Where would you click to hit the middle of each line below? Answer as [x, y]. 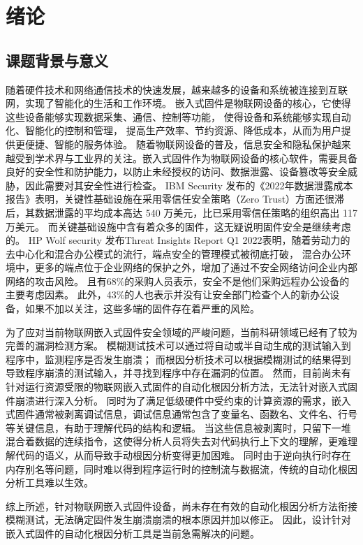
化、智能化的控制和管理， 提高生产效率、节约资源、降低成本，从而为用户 [173, 130]
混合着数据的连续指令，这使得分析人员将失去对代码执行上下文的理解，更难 [177, 441]
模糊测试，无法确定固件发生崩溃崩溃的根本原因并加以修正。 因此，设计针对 [178, 519]
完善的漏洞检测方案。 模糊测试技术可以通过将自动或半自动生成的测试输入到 [178, 346]
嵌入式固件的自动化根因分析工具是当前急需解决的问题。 [133, 533]
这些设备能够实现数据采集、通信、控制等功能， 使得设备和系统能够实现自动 [178, 116]
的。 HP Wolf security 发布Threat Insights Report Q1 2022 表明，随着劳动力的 [178, 240]
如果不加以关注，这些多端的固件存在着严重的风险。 [142, 308]
